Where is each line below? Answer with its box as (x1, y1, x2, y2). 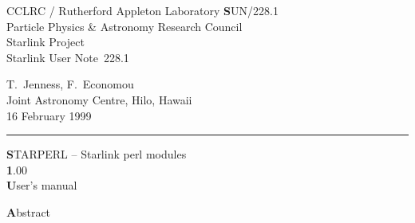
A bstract (6, 203, 51, 220)
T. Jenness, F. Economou (6, 76, 134, 92)
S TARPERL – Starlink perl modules (6, 146, 187, 162)
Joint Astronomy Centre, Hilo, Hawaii (6, 91, 192, 108)
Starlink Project (6, 33, 85, 50)
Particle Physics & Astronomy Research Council (6, 18, 243, 34)
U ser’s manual (6, 177, 77, 194)
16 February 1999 (6, 107, 92, 123)
